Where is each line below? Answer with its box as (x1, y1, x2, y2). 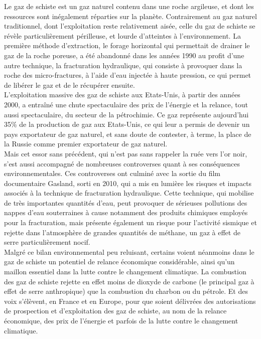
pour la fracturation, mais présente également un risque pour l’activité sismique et (4, 217, 257, 228)
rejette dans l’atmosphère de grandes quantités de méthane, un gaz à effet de (4, 227, 240, 237)
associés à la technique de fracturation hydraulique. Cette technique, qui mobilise (4, 188, 254, 198)
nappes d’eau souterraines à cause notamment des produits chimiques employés (4, 207, 248, 218)
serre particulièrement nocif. (4, 237, 90, 247)
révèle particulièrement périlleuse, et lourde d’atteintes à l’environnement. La (4, 30, 241, 41)
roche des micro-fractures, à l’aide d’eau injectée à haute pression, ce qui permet (4, 70, 251, 80)
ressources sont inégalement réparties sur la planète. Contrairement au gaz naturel (4, 11, 257, 21)
